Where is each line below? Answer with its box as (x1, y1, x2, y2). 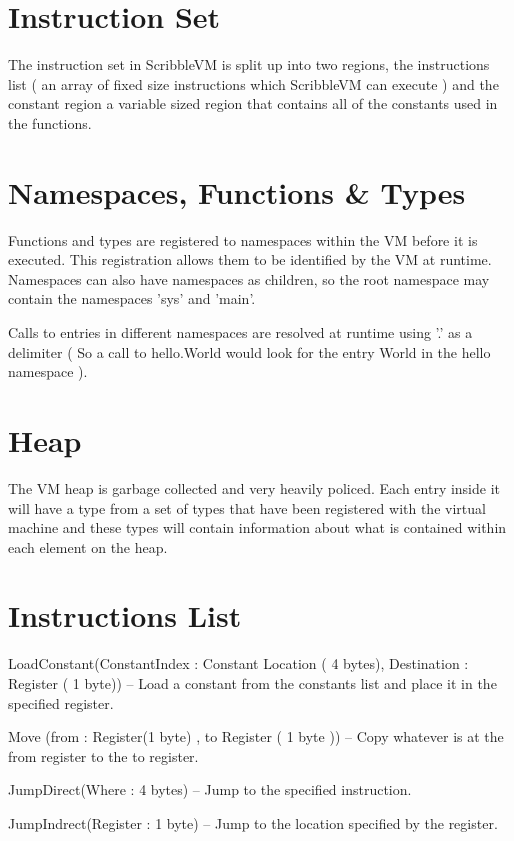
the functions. (8, 112, 92, 133)
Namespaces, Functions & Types (8, 171, 466, 212)
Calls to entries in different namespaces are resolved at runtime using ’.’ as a (8, 322, 473, 342)
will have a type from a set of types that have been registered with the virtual (8, 497, 486, 518)
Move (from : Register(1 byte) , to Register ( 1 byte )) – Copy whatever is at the (8, 726, 504, 747)
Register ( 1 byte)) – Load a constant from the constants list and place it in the (8, 673, 497, 693)
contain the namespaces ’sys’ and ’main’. (8, 288, 256, 309)
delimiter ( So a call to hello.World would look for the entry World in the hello (8, 341, 491, 362)
